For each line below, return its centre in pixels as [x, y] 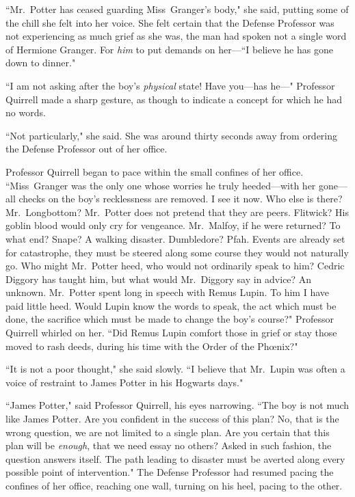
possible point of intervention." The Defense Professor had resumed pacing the [170, 472]
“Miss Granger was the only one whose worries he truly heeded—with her [161, 185]
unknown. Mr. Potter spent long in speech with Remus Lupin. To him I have [168, 292]
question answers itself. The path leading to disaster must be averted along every [175, 458]
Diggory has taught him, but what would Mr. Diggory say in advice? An [159, 279]
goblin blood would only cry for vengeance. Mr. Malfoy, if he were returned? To [173, 225]
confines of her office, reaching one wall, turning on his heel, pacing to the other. [174, 485]
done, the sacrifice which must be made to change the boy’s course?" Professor [170, 319]
